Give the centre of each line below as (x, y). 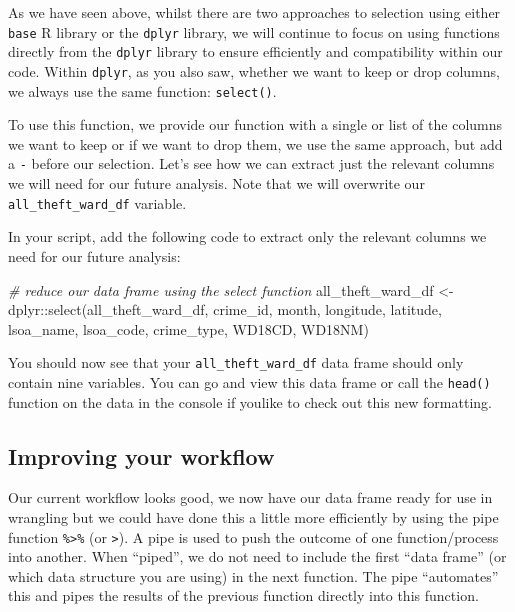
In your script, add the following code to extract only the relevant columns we (247, 236)
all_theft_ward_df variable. (97, 202)
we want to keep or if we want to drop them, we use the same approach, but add (255, 143)
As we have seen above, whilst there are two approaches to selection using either (254, 12)
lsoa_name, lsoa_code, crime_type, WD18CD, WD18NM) (188, 328)
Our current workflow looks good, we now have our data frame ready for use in (250, 497)
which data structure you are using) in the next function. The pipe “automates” (253, 575)
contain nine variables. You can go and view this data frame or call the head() (249, 381)
